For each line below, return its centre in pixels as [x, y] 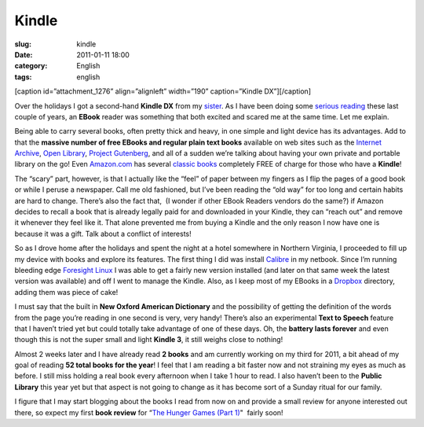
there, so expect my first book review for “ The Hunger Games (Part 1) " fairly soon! [149, 412]
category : [31, 66]
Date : [24, 54]
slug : [23, 44]
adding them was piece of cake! [66, 292]
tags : [23, 77]
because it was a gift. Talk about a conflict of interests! [103, 234]
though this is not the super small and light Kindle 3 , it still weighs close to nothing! [149, 340]
